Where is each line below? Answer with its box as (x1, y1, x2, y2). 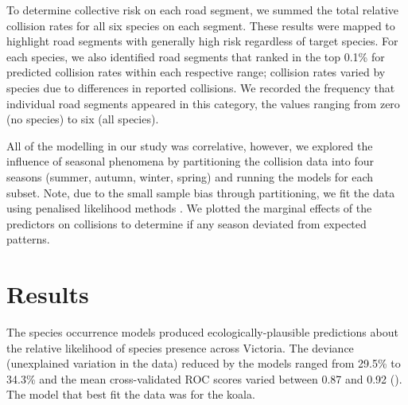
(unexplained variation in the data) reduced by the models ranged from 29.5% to (6, 355, 401, 372)
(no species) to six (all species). (6, 111, 159, 127)
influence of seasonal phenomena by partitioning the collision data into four (6, 153, 374, 169)
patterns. (6, 231, 50, 247)
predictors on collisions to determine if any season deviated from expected (6, 215, 367, 232)
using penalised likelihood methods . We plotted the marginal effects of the (6, 200, 372, 216)
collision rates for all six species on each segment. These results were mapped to (6, 17, 395, 33)
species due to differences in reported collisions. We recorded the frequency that (6, 79, 395, 95)
